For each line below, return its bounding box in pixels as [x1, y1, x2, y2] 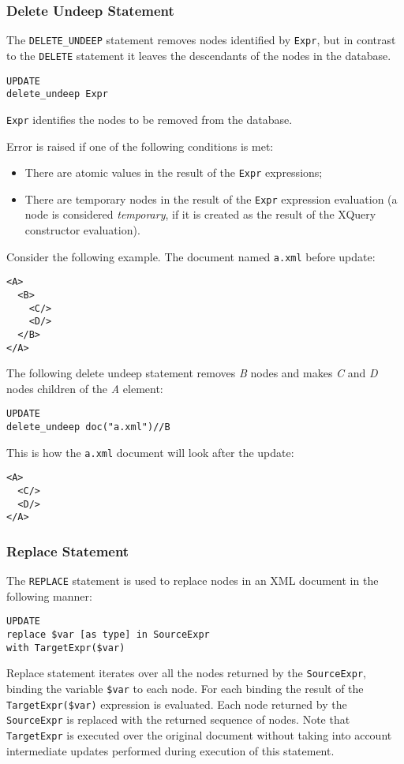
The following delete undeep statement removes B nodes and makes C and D [6, 365, 378, 381]
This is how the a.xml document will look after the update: [6, 444, 294, 460]
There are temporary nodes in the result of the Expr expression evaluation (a [24, 190, 398, 207]
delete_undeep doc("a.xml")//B [6, 421, 170, 433]
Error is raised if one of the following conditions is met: [6, 137, 274, 154]
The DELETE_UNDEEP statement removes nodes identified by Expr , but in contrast [6, 32, 396, 48]
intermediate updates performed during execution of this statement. [6, 742, 335, 758]
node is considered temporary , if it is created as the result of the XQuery [24, 206, 376, 223]
